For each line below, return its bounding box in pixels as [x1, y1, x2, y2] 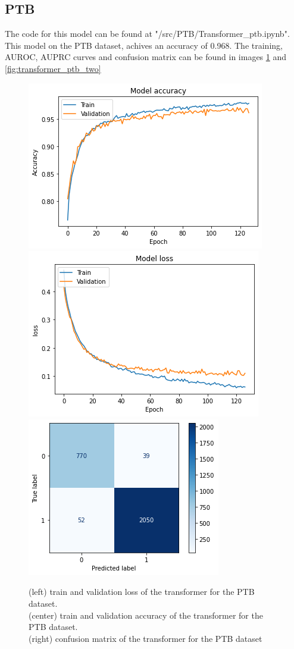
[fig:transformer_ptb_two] [5, 62, 101, 74]
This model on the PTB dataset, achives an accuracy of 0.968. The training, [5, 39, 283, 51]
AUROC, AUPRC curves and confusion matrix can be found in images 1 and [5, 51, 287, 63]
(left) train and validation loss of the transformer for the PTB [29, 585, 255, 598]
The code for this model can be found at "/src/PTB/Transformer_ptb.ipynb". [5, 27, 290, 40]
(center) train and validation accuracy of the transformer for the [29, 609, 263, 621]
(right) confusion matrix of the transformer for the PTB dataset [29, 632, 262, 644]
